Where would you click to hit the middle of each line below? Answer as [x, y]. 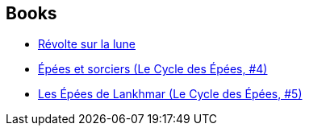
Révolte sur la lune [87, 44]
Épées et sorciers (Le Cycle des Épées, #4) [153, 69]
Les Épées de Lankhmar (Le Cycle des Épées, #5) [170, 94]
